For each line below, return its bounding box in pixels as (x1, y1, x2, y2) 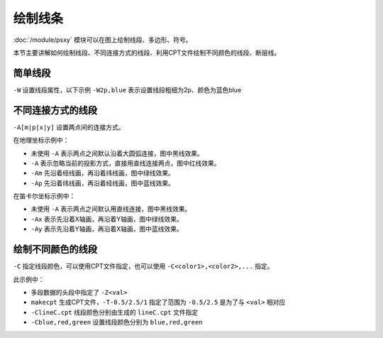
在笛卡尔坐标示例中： (13, 192, 76, 200)
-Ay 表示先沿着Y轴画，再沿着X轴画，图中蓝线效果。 (30, 224, 184, 234)
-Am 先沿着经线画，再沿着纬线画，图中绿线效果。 (30, 169, 175, 178)
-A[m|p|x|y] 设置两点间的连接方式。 (13, 123, 125, 131)
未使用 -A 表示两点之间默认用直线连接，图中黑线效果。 (30, 205, 191, 213)
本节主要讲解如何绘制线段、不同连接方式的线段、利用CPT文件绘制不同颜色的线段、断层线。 (13, 48, 281, 57)
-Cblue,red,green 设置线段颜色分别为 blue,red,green (30, 318, 203, 327)
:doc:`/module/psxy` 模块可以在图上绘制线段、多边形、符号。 (13, 36, 192, 44)
